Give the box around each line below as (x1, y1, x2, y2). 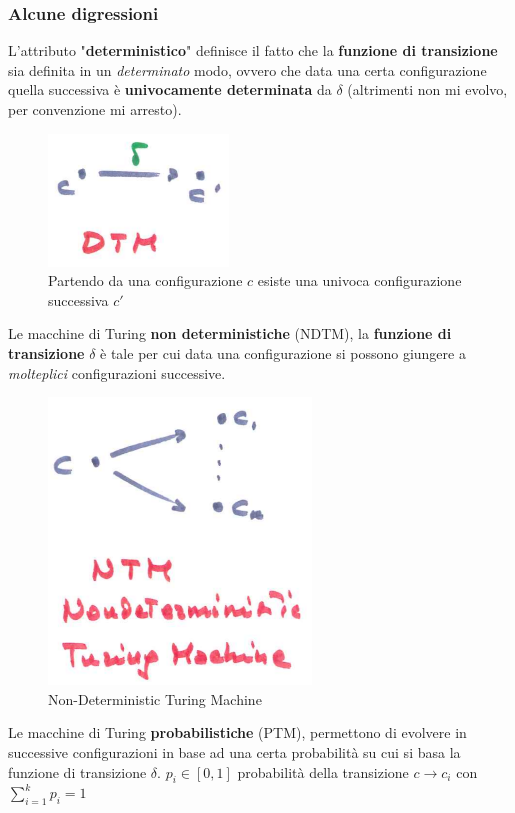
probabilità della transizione (237, 761, 409, 782)
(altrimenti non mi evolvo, (347, 79, 508, 100)
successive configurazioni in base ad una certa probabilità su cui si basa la (8, 741, 461, 762)
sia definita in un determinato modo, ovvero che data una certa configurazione (8, 59, 487, 80)
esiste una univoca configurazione (257, 270, 462, 291)
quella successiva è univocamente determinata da (8, 79, 332, 100)
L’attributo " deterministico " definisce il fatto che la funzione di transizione (8, 40, 498, 61)
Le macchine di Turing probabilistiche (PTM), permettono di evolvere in (8, 722, 467, 743)
